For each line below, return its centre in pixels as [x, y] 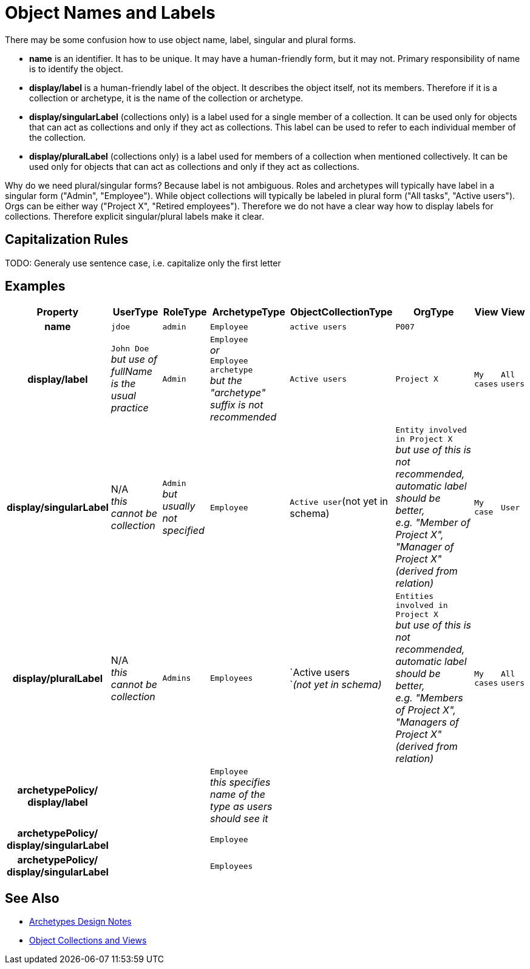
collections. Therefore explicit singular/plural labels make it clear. [134, 216]
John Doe [130, 349]
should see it [239, 819]
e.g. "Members [429, 698]
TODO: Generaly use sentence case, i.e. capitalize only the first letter [143, 263]
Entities [415, 596]
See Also [32, 898]
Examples [35, 286]
